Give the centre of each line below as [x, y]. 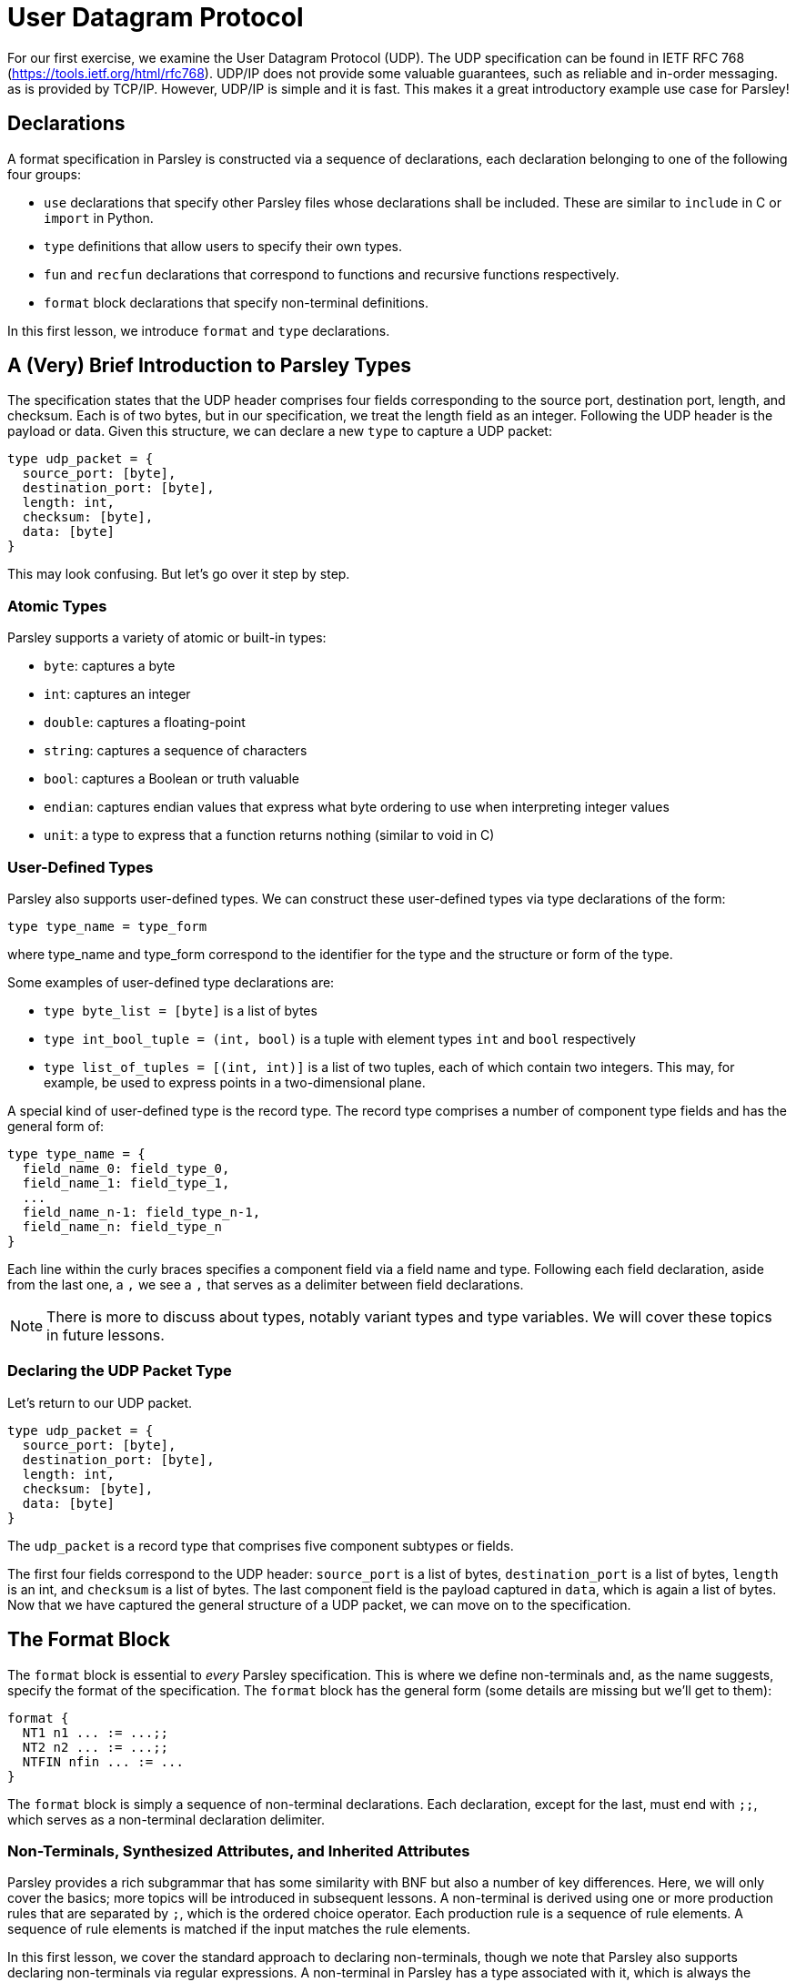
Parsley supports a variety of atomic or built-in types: [167, 638]
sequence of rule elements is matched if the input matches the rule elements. [239, 1929]
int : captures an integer [117, 694]
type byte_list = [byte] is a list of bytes [181, 1010]
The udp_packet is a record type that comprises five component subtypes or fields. [261, 1545]
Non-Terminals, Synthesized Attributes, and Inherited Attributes [239, 1851]
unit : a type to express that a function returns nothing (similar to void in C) [269, 835]
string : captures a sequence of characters [176, 751]
